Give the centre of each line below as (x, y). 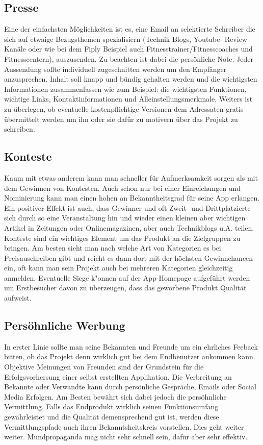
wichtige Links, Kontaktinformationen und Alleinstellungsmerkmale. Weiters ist (128, 99)
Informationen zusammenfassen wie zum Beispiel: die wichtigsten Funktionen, (125, 89)
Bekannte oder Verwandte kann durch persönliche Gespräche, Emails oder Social (130, 387)
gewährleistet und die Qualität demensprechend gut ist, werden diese (112, 417)
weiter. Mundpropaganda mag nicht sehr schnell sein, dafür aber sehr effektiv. (126, 437)
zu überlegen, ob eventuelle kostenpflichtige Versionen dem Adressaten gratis (124, 108)
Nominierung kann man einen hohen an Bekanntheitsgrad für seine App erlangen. (132, 198)
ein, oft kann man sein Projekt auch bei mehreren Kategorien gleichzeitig (119, 268)
